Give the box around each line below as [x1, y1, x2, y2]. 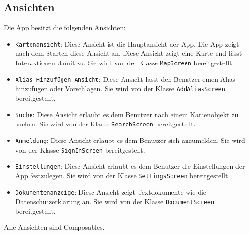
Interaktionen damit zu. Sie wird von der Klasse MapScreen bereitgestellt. [15, 58, 234, 68]
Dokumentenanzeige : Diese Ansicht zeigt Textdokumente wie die [15, 187, 207, 197]
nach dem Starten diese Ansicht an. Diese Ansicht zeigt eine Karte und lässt [15, 48, 242, 58]
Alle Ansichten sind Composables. [4, 222, 105, 232]
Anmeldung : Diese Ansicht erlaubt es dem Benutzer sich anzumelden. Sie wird [15, 135, 245, 145]
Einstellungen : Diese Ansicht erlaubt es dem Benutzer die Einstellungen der [15, 161, 245, 171]
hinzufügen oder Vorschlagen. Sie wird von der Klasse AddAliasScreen [15, 83, 225, 94]
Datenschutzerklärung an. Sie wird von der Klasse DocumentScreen [15, 196, 215, 206]
